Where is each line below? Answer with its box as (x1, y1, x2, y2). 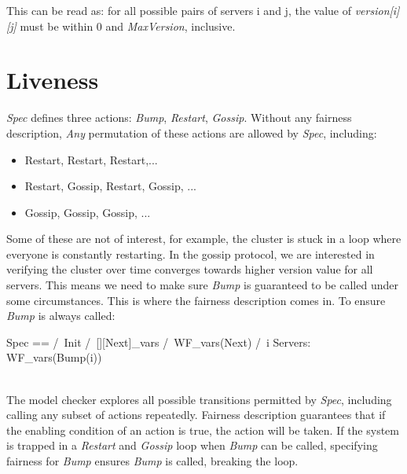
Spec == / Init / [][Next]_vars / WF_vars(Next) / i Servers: (6, 333, 311, 350)
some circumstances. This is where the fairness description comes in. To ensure (6, 292, 386, 308)
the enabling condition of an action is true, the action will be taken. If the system (6, 421, 399, 438)
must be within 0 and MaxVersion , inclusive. (20, 17, 236, 34)
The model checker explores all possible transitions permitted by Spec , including (6, 391, 392, 407)
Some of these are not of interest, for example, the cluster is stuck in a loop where (6, 230, 401, 247)
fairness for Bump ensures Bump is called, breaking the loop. (6, 453, 299, 468)
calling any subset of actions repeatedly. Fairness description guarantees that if (6, 406, 386, 423)
